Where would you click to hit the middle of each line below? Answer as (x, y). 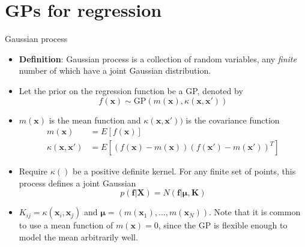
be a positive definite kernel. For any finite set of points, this (184, 171)
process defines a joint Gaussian (77, 183)
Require (33, 171)
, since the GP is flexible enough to (223, 225)
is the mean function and (95, 120)
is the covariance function (233, 120)
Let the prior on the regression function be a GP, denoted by (131, 90)
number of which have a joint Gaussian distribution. (115, 70)
